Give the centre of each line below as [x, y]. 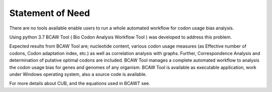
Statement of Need [50, 13]
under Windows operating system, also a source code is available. [78, 74]
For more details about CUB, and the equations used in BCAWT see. [80, 83]
